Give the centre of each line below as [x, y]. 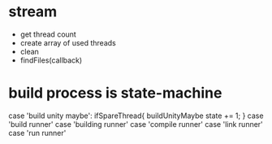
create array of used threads [68, 42]
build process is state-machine [115, 93]
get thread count [48, 34]
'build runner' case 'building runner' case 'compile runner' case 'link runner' [136, 124]
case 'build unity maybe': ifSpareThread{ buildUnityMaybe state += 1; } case [136, 116]
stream [33, 12]
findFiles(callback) [51, 60]
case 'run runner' [37, 133]
